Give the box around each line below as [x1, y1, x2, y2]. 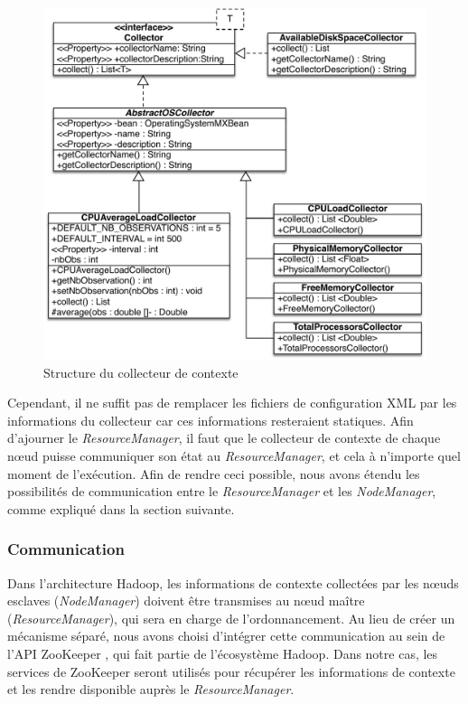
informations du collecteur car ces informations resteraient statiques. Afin [7, 410, 414, 429]
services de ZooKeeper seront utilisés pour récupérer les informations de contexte [7, 662, 455, 681]
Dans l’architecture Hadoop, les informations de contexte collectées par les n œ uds [7, 573, 459, 592]
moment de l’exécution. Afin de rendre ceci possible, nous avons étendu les [7, 464, 420, 483]
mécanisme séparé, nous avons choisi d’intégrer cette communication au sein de [7, 626, 445, 645]
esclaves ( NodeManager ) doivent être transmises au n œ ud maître [7, 591, 365, 610]
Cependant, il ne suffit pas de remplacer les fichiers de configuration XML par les [7, 393, 457, 412]
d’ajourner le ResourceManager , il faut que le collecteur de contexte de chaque [7, 428, 441, 447]
